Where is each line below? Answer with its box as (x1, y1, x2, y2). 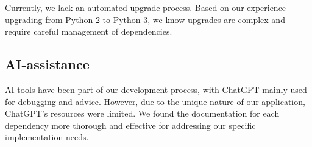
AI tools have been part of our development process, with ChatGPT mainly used (5, 83, 307, 95)
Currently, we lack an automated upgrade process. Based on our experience (5, 1, 286, 13)
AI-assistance (5, 55, 90, 73)
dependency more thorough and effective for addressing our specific (5, 118, 256, 131)
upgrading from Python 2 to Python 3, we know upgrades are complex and (5, 13, 285, 26)
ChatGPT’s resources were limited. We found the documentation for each (5, 107, 280, 120)
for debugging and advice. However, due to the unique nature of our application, (5, 95, 305, 108)
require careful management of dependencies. (5, 25, 172, 38)
